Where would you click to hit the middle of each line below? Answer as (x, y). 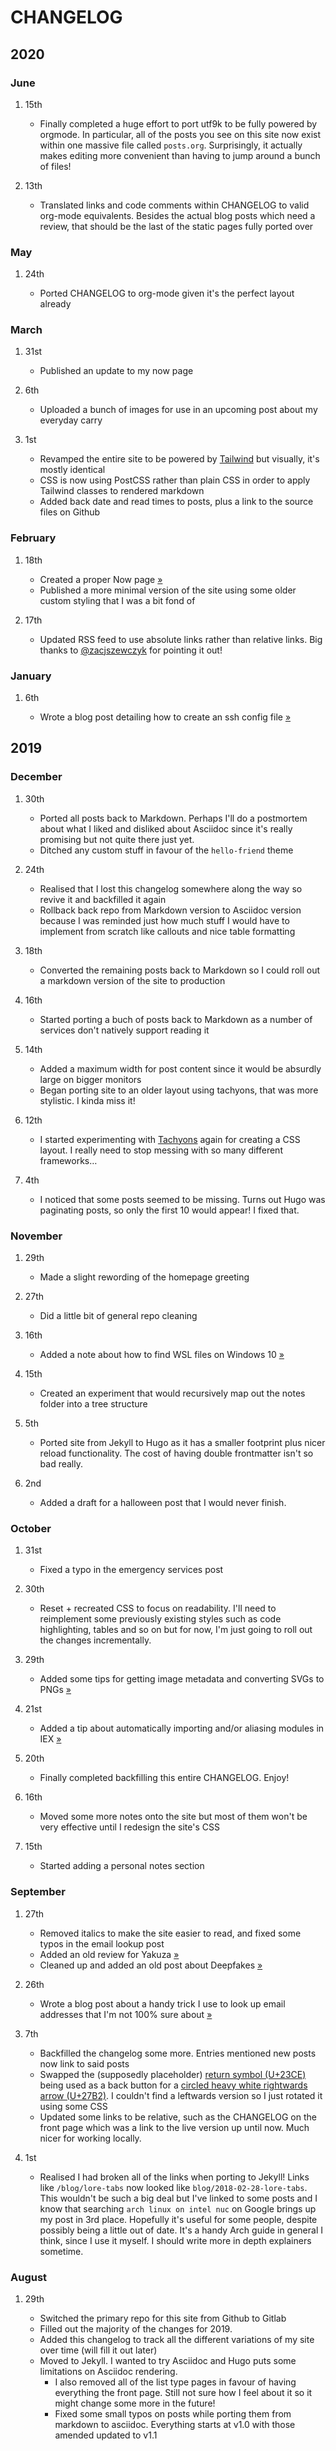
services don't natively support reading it (124, 1030)
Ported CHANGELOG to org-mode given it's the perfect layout (167, 293)
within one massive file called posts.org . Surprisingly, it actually (171, 145)
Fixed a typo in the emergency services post (131, 1570)
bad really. (61, 1464)
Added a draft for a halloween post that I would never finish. (163, 1503)
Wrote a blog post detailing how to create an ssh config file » (165, 717)
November (36, 1236)
